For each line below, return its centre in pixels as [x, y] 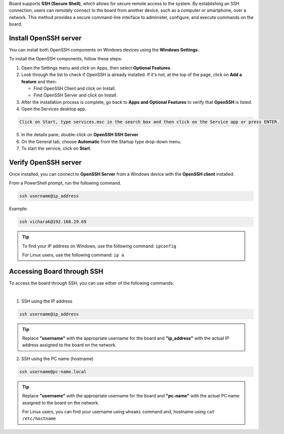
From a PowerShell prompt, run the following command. [65, 183]
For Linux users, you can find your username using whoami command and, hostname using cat [119, 411]
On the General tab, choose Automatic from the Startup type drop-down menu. [101, 142]
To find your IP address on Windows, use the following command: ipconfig [99, 246]
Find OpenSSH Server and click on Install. [76, 95]
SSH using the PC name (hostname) [57, 359]
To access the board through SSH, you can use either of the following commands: [92, 283]
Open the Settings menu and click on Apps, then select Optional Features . [96, 68]
